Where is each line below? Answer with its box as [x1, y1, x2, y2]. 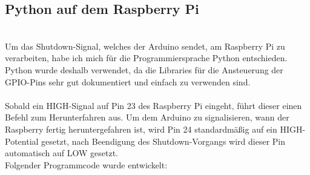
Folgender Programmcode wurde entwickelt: [5, 158, 168, 171]
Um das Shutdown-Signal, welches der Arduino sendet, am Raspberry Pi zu [5, 39, 285, 52]
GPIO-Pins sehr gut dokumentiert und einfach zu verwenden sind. [5, 75, 251, 88]
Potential [5, 134, 39, 147]
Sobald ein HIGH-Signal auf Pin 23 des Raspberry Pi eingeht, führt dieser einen [5, 99, 302, 111]
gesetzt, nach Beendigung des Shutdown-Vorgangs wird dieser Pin [41, 134, 286, 147]
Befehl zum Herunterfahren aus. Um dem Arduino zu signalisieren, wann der [5, 111, 289, 124]
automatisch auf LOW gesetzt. [5, 147, 118, 159]
